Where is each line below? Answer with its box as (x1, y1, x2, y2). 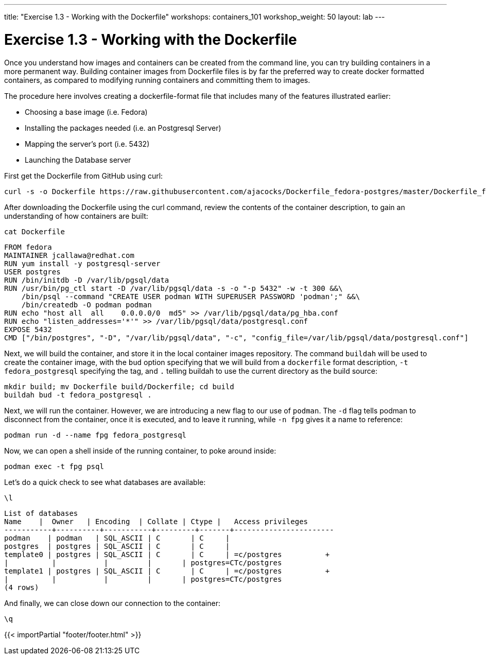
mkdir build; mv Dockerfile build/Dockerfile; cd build (4, 382, 234, 391)
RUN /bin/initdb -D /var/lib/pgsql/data (4, 275, 169, 284)
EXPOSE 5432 (4, 325, 52, 334)
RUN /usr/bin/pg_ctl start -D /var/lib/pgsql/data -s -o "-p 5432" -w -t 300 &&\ (4, 284, 343, 292)
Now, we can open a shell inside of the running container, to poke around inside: (4, 446, 276, 455)
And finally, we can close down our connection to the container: (4, 598, 220, 608)
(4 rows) (4, 583, 39, 592)
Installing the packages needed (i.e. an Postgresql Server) (25, 123, 221, 132)
